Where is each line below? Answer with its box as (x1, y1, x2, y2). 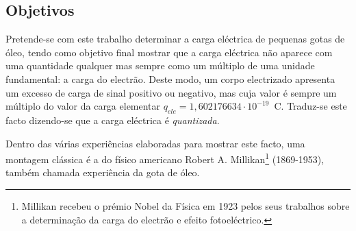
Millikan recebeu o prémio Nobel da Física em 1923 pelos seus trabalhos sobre (21, 199, 350, 212)
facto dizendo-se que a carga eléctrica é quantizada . (5, 112, 220, 127)
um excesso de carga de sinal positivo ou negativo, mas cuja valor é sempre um (5, 85, 337, 99)
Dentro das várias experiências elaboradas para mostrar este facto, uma (5, 136, 305, 150)
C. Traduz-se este (274, 99, 347, 113)
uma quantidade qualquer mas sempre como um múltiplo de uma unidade (5, 58, 315, 73)
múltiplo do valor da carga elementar (5, 99, 161, 113)
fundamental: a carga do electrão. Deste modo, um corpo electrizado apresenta (5, 71, 335, 86)
